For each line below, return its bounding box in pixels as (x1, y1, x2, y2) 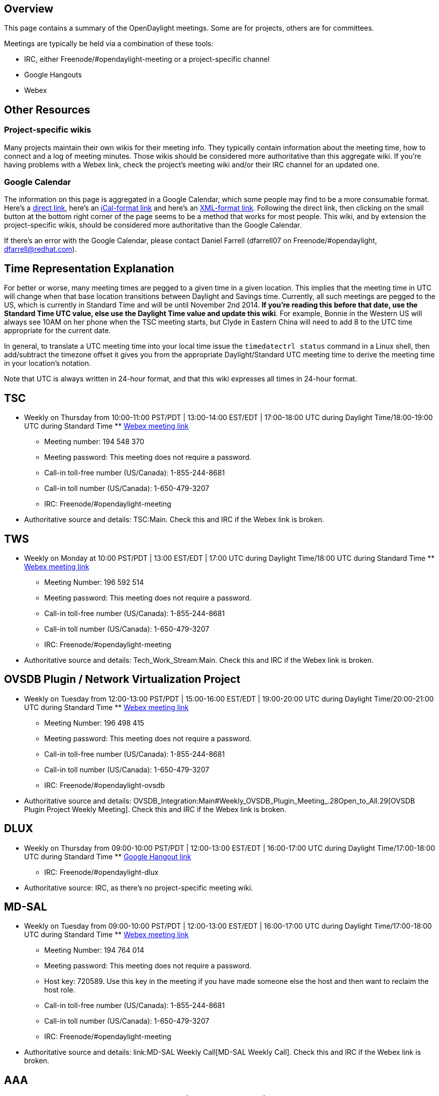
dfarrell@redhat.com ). (4, 245, 77, 254)
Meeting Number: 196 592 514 (44, 577, 144, 586)
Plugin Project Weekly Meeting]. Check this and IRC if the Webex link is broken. (24, 805, 286, 814)
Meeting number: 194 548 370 (44, 437, 145, 446)
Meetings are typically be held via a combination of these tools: (4, 39, 213, 48)
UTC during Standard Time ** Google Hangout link (24, 852, 191, 861)
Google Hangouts (24, 70, 82, 79)
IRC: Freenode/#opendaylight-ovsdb (44, 780, 165, 789)
